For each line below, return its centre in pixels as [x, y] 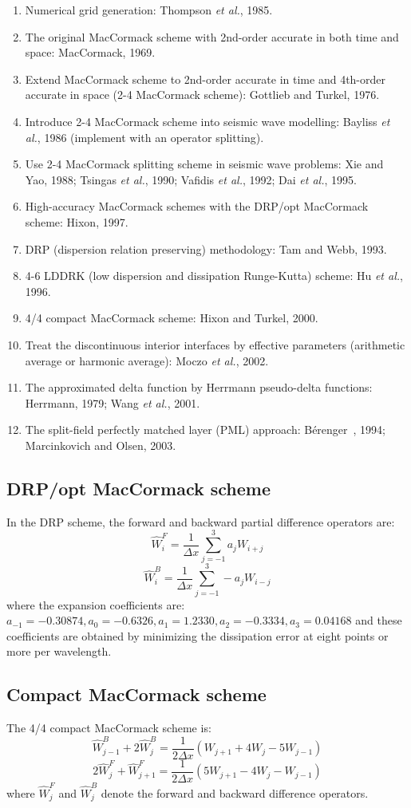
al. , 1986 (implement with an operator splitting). [144, 137]
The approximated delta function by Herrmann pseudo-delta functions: [199, 387]
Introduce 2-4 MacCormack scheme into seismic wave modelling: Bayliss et [207, 121]
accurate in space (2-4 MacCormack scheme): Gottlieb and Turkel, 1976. [202, 95]
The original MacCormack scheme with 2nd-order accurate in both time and [212, 36]
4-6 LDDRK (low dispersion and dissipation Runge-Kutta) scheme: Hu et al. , [214, 276]
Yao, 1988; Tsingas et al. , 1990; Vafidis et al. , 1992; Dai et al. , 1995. [191, 179]
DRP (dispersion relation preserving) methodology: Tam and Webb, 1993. [206, 248]
